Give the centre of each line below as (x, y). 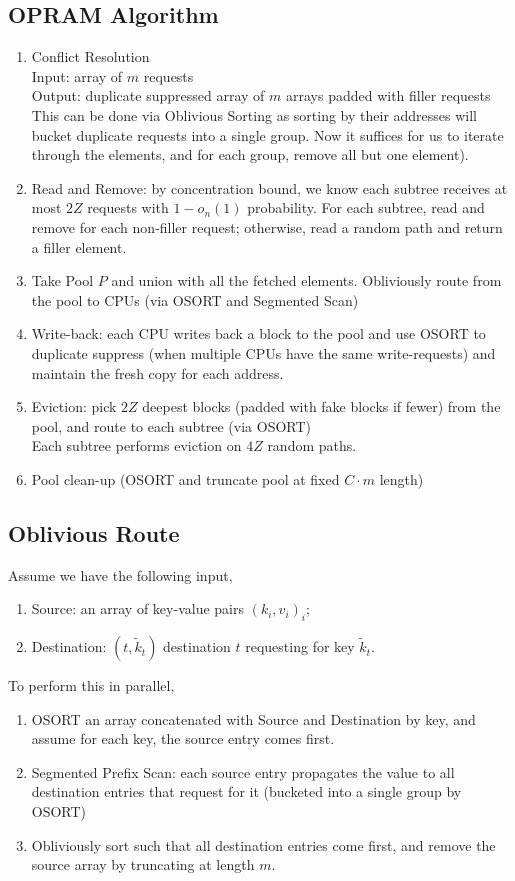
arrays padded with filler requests (388, 95)
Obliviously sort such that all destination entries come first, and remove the (263, 844)
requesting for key (300, 646)
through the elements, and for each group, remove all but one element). (250, 154)
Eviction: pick (74, 406)
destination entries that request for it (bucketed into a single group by (246, 791)
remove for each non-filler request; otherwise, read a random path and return (267, 226)
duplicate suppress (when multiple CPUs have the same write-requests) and (263, 352)
